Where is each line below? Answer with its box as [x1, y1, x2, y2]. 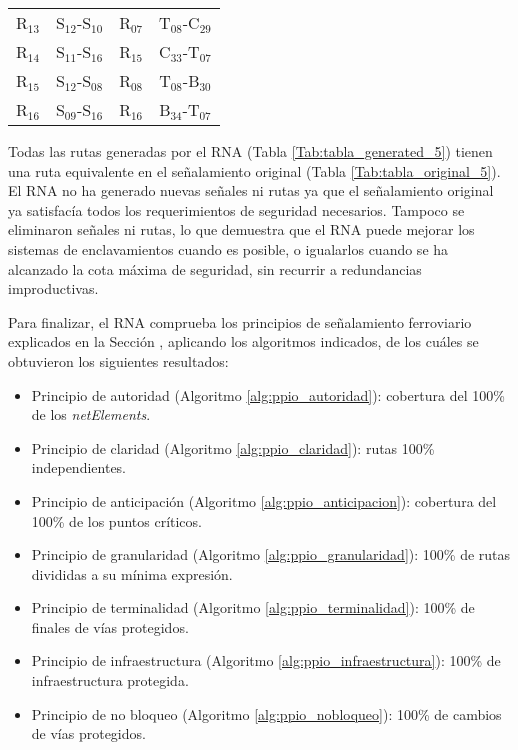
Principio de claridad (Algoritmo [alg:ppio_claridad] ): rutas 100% [31, 437, 435, 458]
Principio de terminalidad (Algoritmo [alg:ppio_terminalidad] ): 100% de [31, 597, 475, 618]
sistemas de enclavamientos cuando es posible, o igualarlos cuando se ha [8, 238, 449, 259]
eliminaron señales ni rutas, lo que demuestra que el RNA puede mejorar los [8, 219, 475, 240]
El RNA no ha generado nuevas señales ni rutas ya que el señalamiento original [8, 180, 494, 201]
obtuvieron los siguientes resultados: [8, 350, 229, 371]
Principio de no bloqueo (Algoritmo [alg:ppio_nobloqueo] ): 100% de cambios [31, 703, 502, 724]
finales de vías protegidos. [31, 616, 189, 637]
